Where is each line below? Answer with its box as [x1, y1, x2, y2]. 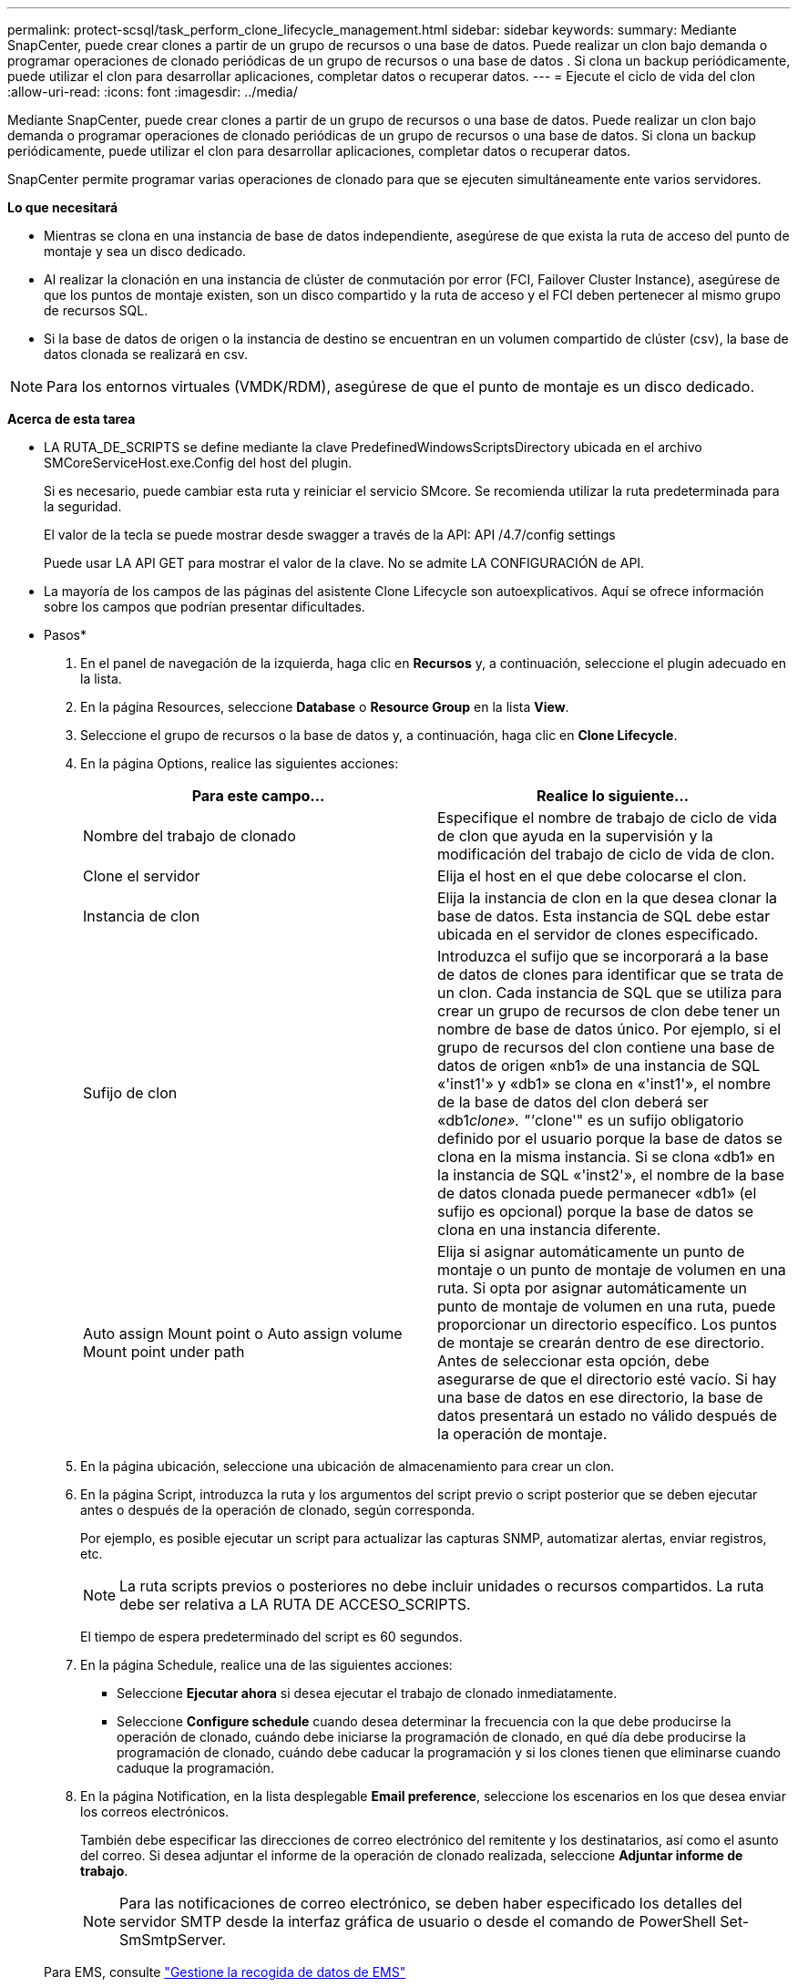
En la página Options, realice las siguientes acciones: [80, 756, 399, 771]
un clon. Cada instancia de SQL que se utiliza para [437, 983, 783, 1002]
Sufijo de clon [83, 1084, 178, 1102]
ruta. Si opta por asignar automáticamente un [437, 1279, 747, 1297]
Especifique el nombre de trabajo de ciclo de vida [437, 808, 778, 827]
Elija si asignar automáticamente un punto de [437, 1242, 745, 1261]
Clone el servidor [83, 867, 200, 885]
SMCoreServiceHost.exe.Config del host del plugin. [44, 455, 353, 470]
